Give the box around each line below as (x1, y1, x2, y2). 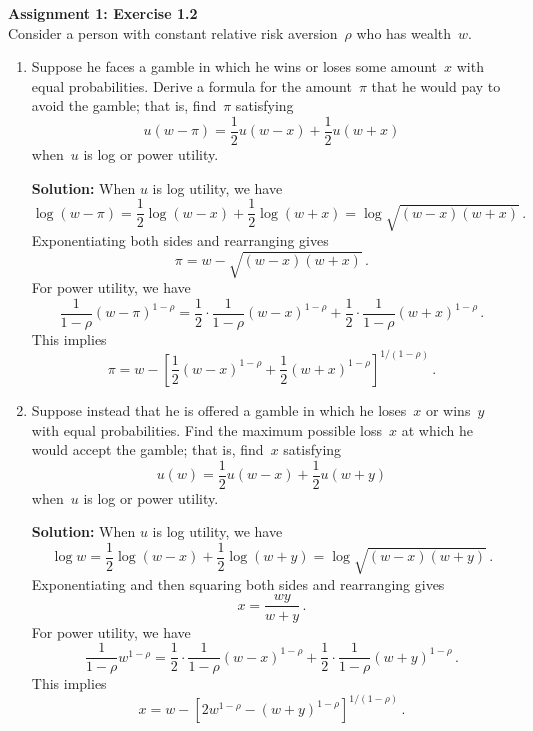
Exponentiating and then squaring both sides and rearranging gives (31, 573, 445, 594)
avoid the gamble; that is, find (31, 95, 217, 116)
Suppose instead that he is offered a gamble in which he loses (31, 399, 407, 420)
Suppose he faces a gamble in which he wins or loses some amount (31, 56, 438, 77)
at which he (401, 419, 473, 440)
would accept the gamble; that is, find (31, 439, 264, 460)
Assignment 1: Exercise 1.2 (8, 3, 198, 23)
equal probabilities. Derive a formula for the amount (31, 75, 352, 96)
